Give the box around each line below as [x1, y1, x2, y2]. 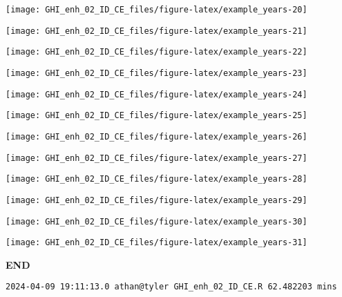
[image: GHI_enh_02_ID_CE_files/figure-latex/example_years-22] [6, 47, 307, 57]
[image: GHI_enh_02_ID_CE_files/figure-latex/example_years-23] [6, 68, 307, 78]
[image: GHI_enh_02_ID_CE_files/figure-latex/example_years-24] [6, 89, 307, 99]
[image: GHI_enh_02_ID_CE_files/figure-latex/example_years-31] [6, 238, 307, 248]
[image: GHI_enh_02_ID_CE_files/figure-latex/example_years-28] [6, 174, 307, 184]
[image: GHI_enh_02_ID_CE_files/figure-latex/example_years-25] [6, 111, 307, 121]
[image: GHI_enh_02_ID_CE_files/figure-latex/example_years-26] [6, 131, 307, 142]
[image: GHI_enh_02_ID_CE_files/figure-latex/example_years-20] [6, 5, 307, 15]
